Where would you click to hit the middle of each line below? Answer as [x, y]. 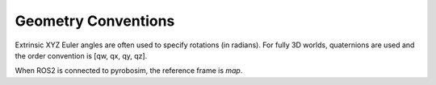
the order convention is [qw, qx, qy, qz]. [81, 55]
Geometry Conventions [95, 21]
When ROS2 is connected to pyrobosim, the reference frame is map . [129, 71]
